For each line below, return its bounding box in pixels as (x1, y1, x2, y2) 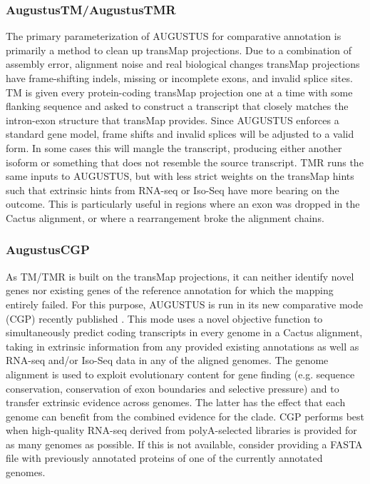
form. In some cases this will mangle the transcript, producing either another (6, 140, 342, 155)
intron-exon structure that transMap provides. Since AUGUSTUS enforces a (6, 112, 339, 127)
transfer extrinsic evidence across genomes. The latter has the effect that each (6, 395, 346, 410)
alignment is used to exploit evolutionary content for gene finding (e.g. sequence (6, 366, 355, 381)
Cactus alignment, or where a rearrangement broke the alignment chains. (6, 210, 324, 225)
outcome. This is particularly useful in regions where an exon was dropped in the (6, 196, 360, 211)
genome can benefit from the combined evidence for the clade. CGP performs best (6, 408, 365, 423)
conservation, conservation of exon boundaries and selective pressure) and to (6, 380, 339, 395)
